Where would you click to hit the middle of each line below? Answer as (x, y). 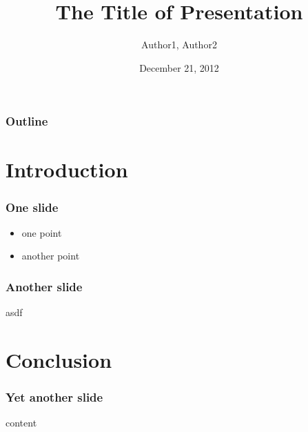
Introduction (67, 169)
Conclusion (59, 360)
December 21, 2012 (179, 67)
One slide (32, 207)
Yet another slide (54, 397)
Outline (27, 121)
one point (42, 232)
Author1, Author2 (179, 45)
